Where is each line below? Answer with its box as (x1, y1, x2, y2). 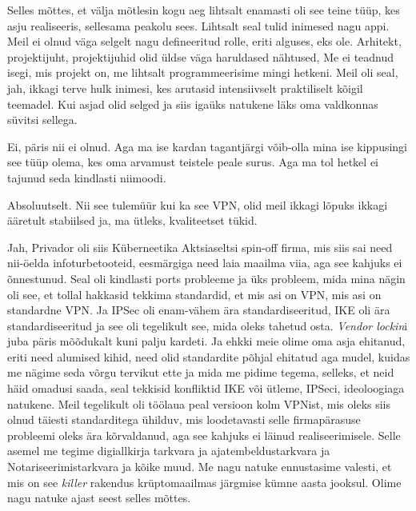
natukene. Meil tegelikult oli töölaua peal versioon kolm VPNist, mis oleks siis (7, 395, 391, 412)
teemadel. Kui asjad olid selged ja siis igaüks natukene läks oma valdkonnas (7, 95, 378, 112)
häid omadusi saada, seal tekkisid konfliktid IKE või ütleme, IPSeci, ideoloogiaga (7, 380, 405, 397)
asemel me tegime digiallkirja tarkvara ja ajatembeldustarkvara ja (7, 442, 330, 459)
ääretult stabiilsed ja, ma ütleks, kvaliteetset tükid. (7, 212, 258, 229)
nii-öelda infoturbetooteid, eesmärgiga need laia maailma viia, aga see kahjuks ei (7, 254, 402, 271)
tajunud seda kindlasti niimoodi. (7, 169, 166, 186)
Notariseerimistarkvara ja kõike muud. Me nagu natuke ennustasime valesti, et (7, 458, 392, 475)
